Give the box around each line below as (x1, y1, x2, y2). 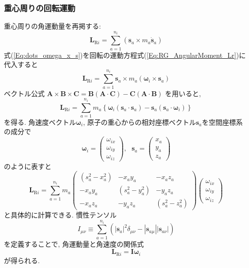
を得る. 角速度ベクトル (4, 117, 76, 127)
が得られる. (4, 255, 40, 265)
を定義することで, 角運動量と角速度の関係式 (4, 238, 144, 249)
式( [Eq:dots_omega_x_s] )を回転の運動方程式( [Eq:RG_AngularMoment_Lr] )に (4, 50, 246, 60)
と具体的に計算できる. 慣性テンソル (4, 210, 117, 220)
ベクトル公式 (4, 88, 45, 98)
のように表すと (4, 161, 51, 171)
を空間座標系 (202, 117, 243, 127)
